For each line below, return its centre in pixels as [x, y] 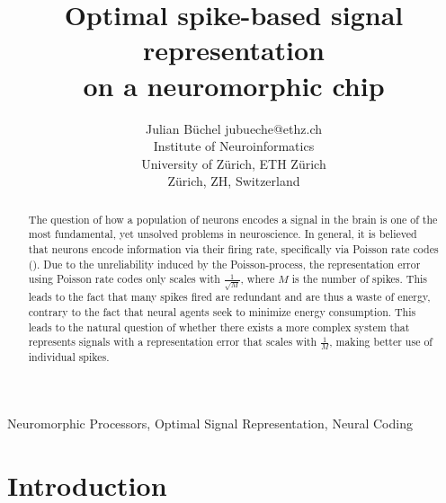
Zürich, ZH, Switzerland [234, 181]
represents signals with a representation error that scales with [173, 342]
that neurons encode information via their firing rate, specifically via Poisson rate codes [233, 248]
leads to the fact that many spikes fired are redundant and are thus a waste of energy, [229, 297]
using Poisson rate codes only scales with [124, 279]
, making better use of [381, 342]
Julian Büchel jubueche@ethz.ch [233, 128]
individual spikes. [69, 357]
